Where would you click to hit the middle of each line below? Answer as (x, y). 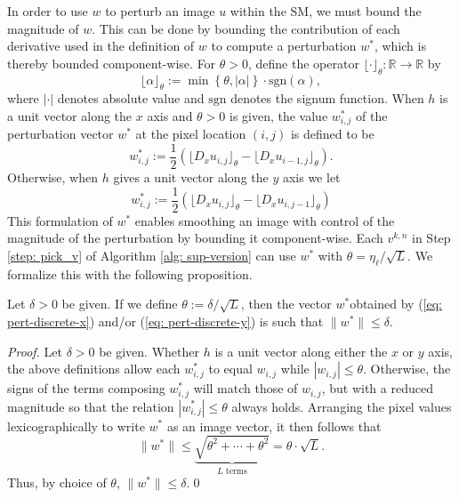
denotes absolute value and (131, 98)
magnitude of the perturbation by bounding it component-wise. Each (195, 238)
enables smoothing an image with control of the (265, 220)
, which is (400, 46)
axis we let (311, 177)
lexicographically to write (76, 426)
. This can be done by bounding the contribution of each (246, 28)
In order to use (48, 11)
